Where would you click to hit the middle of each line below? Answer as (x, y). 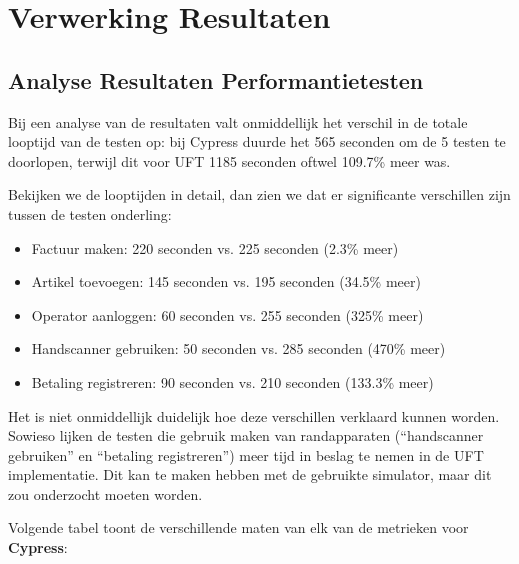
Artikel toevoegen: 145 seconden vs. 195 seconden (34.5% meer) (226, 281)
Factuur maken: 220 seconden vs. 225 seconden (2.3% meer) (215, 247)
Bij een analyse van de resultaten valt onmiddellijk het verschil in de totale (238, 121)
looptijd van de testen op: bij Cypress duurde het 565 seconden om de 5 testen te (257, 141)
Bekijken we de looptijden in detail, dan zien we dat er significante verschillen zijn (259, 194)
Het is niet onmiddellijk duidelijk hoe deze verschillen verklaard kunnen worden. (254, 415)
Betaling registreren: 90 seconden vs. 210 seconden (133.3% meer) (232, 381)
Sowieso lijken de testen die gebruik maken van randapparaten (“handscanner (246, 435)
